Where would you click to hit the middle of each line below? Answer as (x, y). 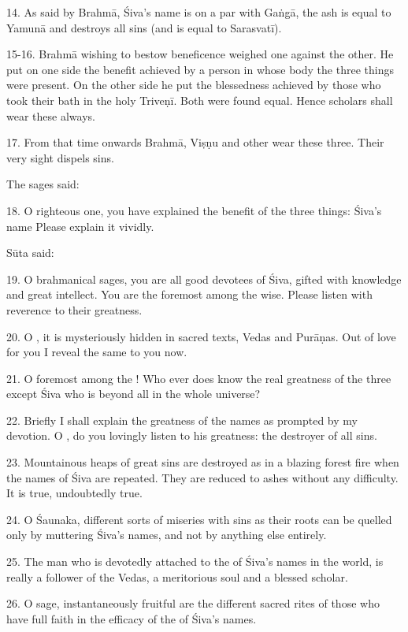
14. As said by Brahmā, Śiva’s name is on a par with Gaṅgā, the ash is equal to (199, 12)
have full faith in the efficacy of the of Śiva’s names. (132, 618)
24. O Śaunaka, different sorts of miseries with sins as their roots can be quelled (199, 519)
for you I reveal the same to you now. (97, 352)
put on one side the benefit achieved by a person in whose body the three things (200, 69)
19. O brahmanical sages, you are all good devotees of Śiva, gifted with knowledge (204, 279)
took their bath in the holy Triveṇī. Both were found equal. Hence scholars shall (200, 100)
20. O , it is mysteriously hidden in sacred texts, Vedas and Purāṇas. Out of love (201, 336)
